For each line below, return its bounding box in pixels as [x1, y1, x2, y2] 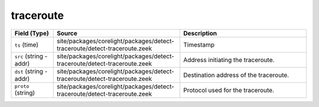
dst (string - [14, 67, 48, 75]
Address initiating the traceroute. [183, 56, 275, 64]
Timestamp [183, 40, 215, 48]
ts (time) [14, 40, 38, 48]
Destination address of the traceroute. [183, 71, 289, 79]
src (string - [14, 52, 48, 60]
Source [56, 29, 78, 37]
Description [183, 29, 217, 37]
